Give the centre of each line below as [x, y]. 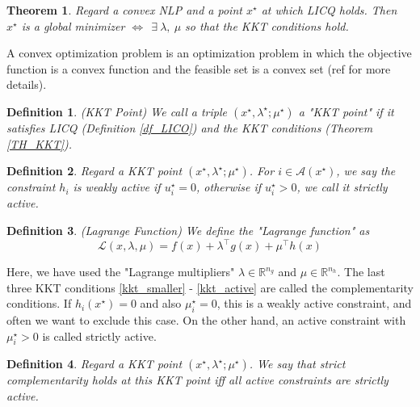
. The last [361, 271]
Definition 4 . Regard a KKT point [94, 364]
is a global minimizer [73, 25]
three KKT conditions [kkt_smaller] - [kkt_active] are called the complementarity [210, 287]
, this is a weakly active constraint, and [314, 303]
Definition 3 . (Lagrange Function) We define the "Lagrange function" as [188, 230]
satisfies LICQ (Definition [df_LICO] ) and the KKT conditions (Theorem [190, 127]
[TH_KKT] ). [40, 143]
